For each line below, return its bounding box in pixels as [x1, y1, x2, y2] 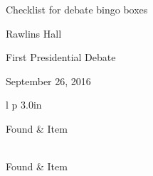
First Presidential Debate [6, 50, 116, 65]
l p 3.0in [6, 97, 42, 112]
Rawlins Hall [6, 26, 62, 40]
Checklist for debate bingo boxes [6, 2, 148, 16]
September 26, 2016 [6, 73, 91, 88]
